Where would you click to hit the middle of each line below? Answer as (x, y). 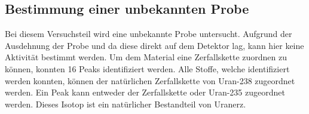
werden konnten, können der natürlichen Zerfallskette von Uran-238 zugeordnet (150, 80)
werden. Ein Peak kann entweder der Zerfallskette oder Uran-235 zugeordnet (145, 92)
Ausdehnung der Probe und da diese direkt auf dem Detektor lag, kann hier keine (154, 45)
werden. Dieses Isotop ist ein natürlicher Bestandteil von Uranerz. (126, 104)
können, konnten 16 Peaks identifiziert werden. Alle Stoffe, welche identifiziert (147, 68)
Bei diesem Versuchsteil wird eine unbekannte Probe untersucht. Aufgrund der (149, 34)
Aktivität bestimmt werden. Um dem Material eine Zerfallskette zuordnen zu (146, 57)
